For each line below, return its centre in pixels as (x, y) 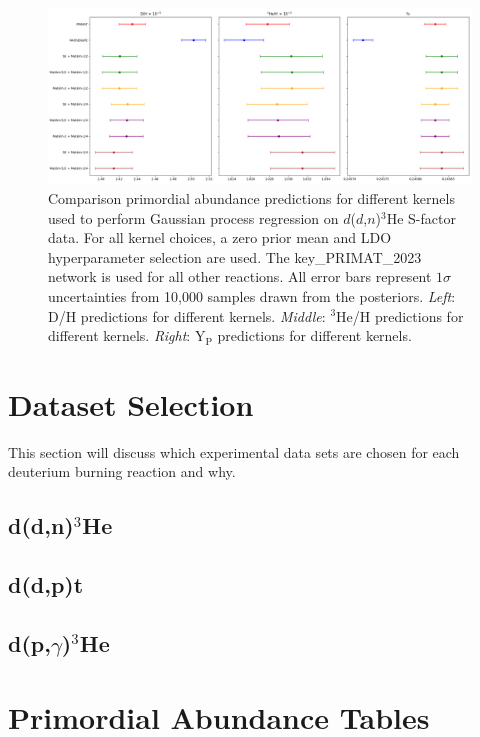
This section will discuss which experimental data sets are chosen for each (234, 451)
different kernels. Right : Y (127, 335)
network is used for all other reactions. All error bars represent (240, 276)
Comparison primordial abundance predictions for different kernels (251, 197)
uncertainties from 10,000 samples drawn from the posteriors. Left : (252, 295)
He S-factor (421, 217)
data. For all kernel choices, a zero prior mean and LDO (220, 237)
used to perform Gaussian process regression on (193, 217)
